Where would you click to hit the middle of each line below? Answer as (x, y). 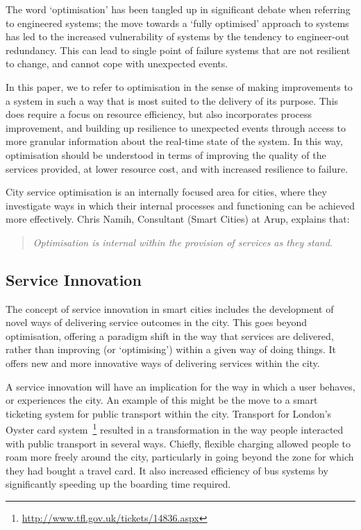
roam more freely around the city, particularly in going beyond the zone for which (180, 457)
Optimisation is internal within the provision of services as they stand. (183, 242)
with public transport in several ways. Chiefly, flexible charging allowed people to (178, 443)
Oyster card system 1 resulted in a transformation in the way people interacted (175, 429)
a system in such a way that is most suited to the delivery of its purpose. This (172, 100)
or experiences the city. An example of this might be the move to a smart (162, 400)
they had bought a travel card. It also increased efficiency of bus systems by (167, 470)
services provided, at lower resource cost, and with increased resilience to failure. (177, 168)
